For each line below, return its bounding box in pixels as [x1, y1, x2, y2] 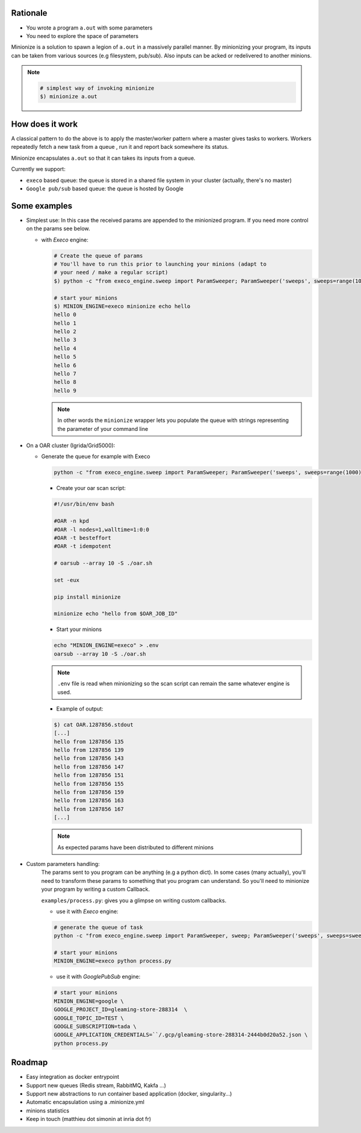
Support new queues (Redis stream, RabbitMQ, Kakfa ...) [26, 1082, 167, 1089]
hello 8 [54, 378, 76, 386]
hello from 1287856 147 [54, 763, 125, 770]
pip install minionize [54, 594, 121, 600]
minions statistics [26, 1106, 69, 1114]
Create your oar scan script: [56, 485, 126, 492]
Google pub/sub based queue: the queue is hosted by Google [26, 184, 184, 192]
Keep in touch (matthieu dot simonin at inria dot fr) [26, 1116, 152, 1123]
